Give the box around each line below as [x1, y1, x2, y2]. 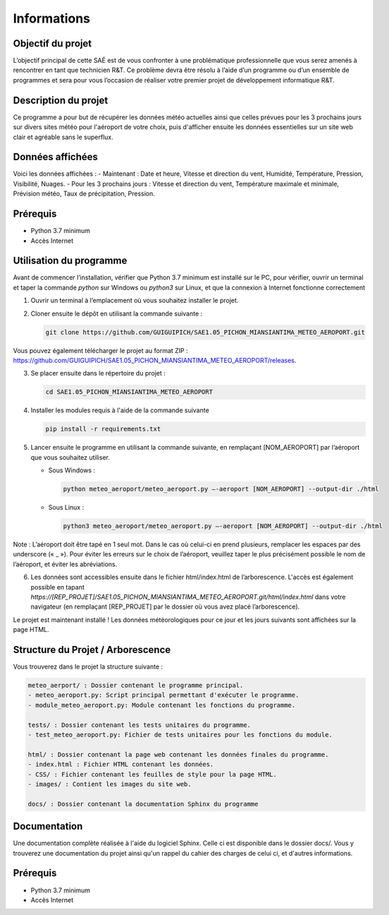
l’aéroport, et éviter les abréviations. [13, 560, 118, 568]
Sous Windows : [48, 466, 95, 474]
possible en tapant [30, 582, 85, 591]
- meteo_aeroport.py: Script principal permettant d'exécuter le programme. [27, 691, 300, 699]
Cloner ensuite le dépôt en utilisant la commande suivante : [30, 309, 203, 318]
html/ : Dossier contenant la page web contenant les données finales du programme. [27, 750, 329, 758]
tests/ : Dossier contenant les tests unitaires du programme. [27, 721, 252, 729]
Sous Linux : [48, 503, 85, 512]
